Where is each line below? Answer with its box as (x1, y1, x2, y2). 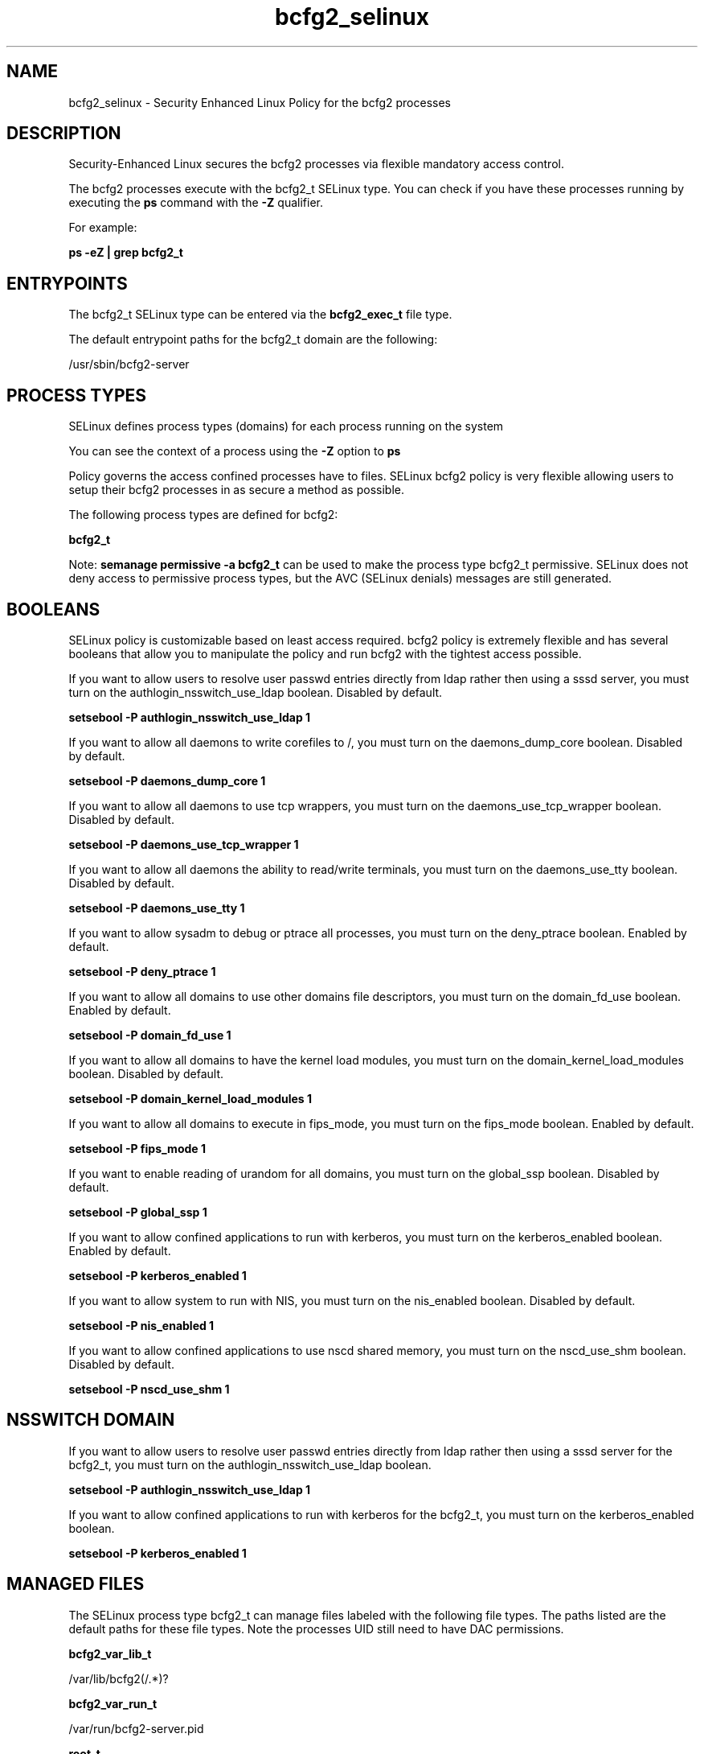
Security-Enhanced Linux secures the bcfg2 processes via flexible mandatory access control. (68, 157, 564, 171)
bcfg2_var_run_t (68, 1696, 158, 1711)
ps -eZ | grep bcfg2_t (68, 245, 183, 260)
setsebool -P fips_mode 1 (68, 1141, 206, 1155)
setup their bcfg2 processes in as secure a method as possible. (68, 483, 404, 497)
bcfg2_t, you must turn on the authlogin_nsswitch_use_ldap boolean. (68, 1457, 432, 1472)
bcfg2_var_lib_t (68, 1646, 152, 1661)
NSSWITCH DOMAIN (6, 1410, 175, 1431)
